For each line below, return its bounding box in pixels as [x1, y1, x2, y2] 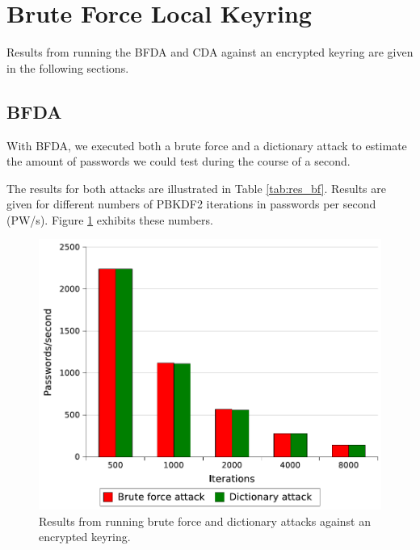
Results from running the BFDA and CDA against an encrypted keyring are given [6, 44, 414, 61]
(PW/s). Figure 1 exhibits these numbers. [6, 211, 213, 228]
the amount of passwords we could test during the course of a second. [6, 153, 351, 170]
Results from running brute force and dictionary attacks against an [39, 512, 372, 529]
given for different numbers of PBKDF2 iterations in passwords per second [6, 195, 376, 212]
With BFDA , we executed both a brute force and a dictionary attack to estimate [6, 136, 407, 153]
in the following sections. [6, 59, 129, 76]
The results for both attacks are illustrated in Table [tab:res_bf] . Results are [6, 179, 386, 196]
